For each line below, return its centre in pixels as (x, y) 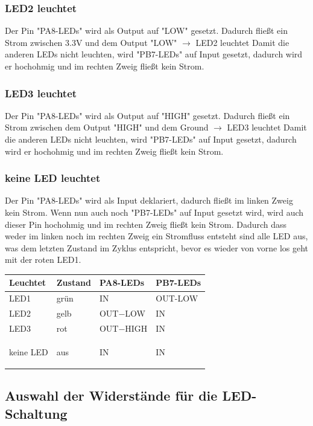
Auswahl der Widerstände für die (111, 395)
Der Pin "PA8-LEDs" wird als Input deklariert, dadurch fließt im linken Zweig (149, 200)
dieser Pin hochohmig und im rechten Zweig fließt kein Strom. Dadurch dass (146, 224)
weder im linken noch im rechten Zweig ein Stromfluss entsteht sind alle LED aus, (156, 236)
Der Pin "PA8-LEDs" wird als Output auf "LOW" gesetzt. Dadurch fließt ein (146, 31)
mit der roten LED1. (43, 260)
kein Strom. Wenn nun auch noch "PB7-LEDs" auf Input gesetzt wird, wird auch (154, 212)
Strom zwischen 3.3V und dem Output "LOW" (91, 42)
